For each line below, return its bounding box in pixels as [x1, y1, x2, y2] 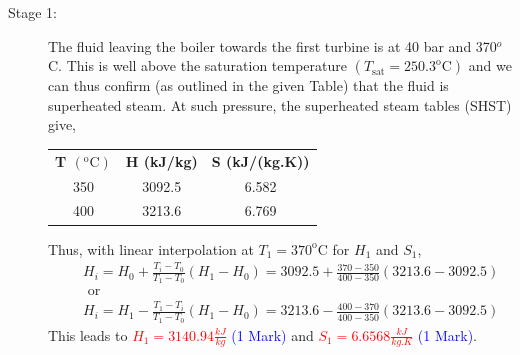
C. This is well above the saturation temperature [48, 55, 347, 76]
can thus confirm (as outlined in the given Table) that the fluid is [48, 75, 449, 96]
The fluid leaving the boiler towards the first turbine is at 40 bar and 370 [48, 35, 497, 56]
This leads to [48, 324, 128, 345]
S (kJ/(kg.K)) [211, 150, 310, 171]
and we [468, 55, 512, 76]
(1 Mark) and [231, 324, 314, 345]
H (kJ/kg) [125, 150, 198, 171]
